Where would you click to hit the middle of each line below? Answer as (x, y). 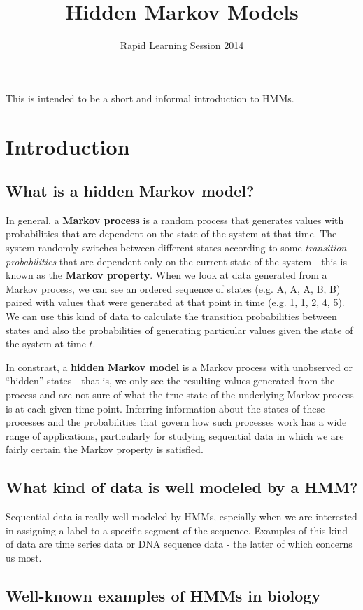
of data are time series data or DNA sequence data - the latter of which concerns (179, 544)
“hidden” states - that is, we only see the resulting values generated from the (170, 381)
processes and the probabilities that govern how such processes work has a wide (176, 422)
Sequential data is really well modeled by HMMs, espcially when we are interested (181, 517)
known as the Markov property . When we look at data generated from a (166, 275)
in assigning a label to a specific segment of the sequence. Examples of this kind (177, 530)
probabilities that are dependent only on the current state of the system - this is (176, 261)
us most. (24, 557)
